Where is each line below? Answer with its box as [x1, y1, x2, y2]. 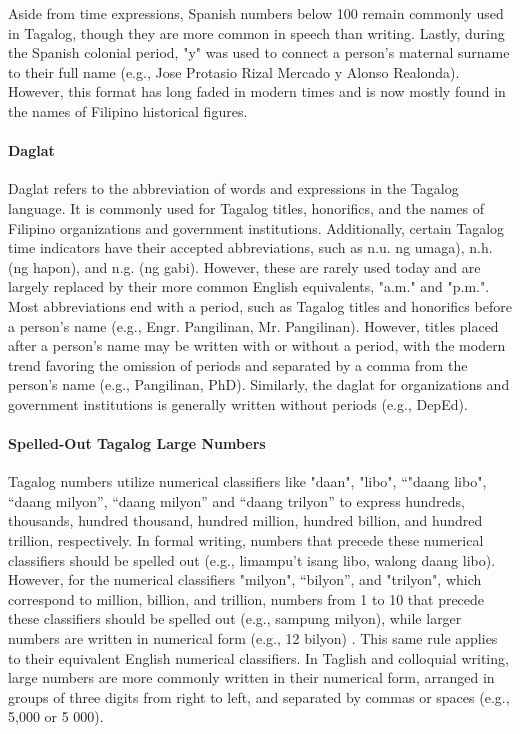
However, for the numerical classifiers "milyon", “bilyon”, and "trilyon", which [8, 569, 482, 590]
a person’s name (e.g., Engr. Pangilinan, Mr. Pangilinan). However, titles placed [8, 315, 499, 336]
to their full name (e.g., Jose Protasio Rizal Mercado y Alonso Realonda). [8, 61, 460, 82]
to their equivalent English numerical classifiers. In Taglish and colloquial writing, [8, 647, 509, 668]
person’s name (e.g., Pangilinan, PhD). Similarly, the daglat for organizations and [8, 374, 510, 395]
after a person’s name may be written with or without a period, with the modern [8, 335, 506, 356]
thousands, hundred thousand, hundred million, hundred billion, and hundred [8, 510, 483, 531]
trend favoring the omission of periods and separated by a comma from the [8, 354, 468, 375]
